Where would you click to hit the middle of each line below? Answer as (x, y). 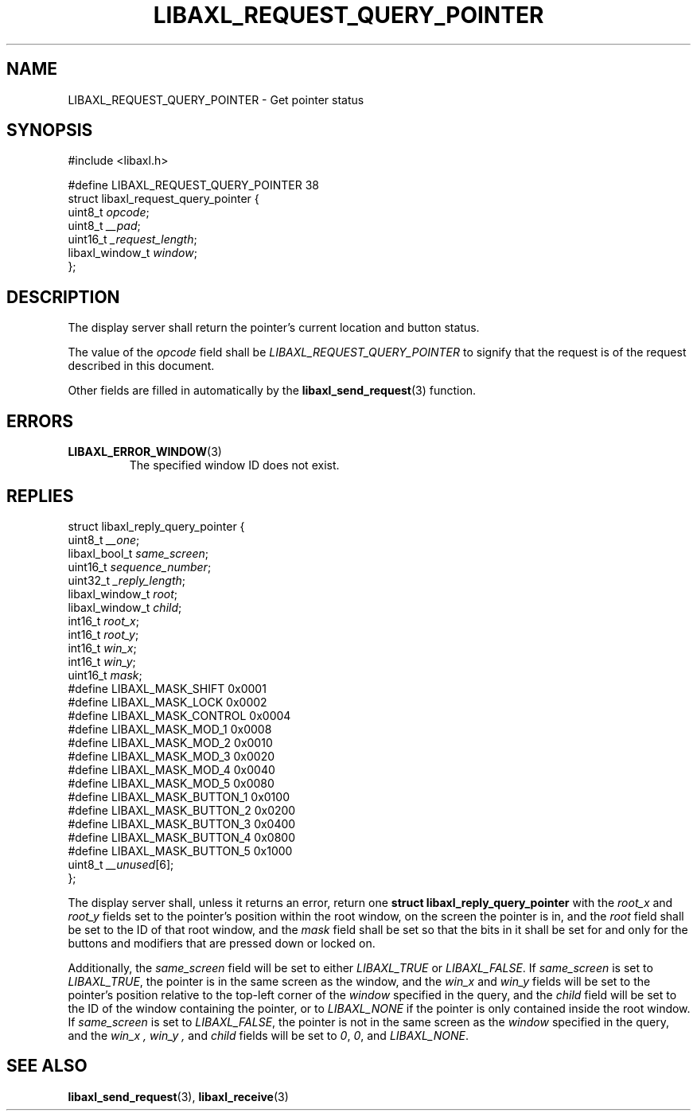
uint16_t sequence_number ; (140, 566)
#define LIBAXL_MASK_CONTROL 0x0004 (179, 715)
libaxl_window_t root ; (123, 594)
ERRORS (40, 421)
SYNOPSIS (50, 130)
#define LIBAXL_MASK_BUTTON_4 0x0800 (181, 837)
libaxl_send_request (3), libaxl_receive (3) (178, 1096)
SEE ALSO (47, 1066)
